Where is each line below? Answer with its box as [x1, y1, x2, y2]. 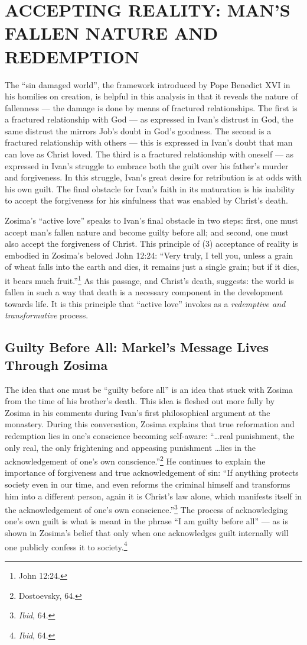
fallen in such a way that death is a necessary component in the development [5, 286, 283, 298]
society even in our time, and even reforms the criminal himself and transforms [5, 478, 290, 491]
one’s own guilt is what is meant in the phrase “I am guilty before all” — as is [5, 515, 288, 527]
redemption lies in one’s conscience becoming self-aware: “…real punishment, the [5, 430, 295, 441]
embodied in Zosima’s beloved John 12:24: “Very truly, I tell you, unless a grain [5, 249, 293, 261]
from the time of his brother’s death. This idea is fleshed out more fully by [5, 395, 275, 407]
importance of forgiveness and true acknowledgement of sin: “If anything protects [5, 466, 299, 479]
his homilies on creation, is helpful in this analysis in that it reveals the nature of [5, 90, 298, 102]
